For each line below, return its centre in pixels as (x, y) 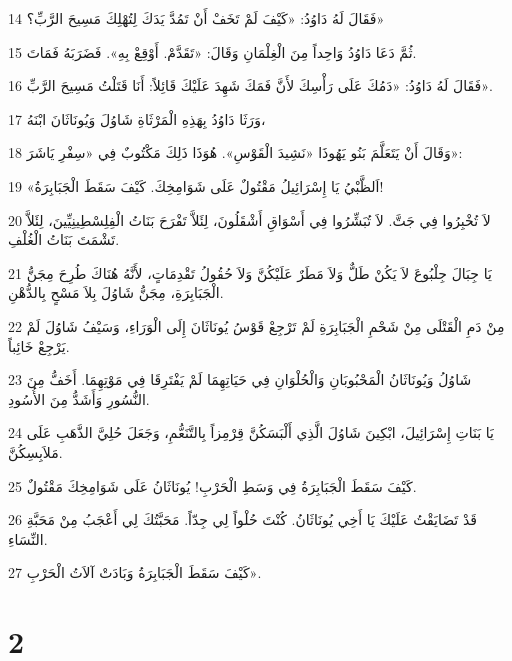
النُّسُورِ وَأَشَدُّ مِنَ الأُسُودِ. (79, 398)
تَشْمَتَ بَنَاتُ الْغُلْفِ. (64, 239)
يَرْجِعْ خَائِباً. (39, 345)
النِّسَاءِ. (28, 538)
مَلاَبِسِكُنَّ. (35, 451)
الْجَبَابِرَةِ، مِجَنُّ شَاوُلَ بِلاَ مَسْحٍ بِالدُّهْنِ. (116, 292)
